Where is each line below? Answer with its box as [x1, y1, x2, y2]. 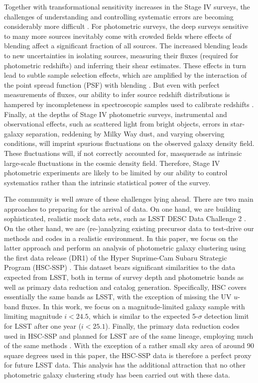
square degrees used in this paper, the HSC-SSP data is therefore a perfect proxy [4, 350, 252, 360]
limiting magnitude [4, 311, 62, 321]
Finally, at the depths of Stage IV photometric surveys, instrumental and [4, 109, 227, 119]
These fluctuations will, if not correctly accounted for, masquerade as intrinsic [4, 147, 242, 158]
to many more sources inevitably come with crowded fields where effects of [4, 30, 232, 41]
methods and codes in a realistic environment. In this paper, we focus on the [4, 233, 238, 243]
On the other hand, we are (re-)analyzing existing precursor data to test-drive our [4, 223, 254, 234]
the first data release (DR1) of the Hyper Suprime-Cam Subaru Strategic [4, 252, 227, 262]
